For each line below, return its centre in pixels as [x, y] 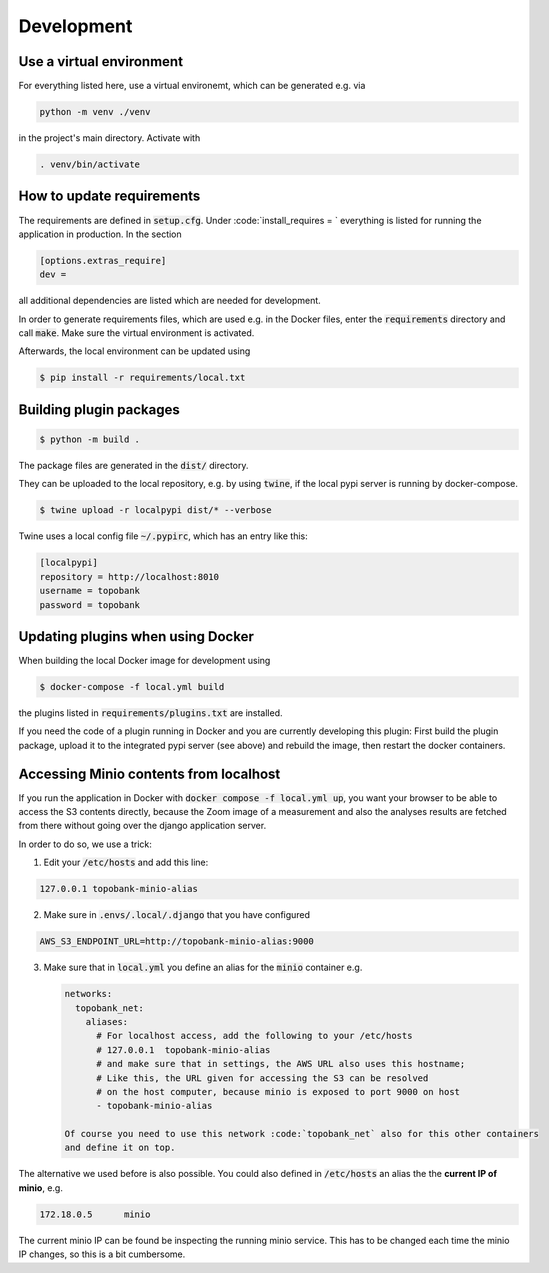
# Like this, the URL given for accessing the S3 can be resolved [262, 1078]
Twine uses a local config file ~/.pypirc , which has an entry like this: [163, 536]
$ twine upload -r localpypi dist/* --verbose [155, 510]
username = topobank [89, 591]
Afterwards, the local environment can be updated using [134, 351]
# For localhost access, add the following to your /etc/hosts [254, 1036]
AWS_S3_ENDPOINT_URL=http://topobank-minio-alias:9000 [176, 941]
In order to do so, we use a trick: [85, 844]
